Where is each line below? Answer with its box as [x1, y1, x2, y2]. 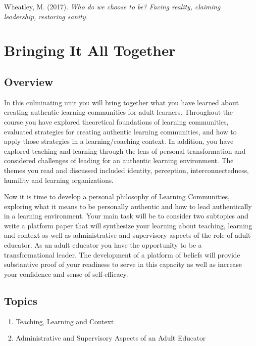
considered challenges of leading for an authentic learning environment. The [4, 155, 234, 166]
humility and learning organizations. [4, 174, 114, 185]
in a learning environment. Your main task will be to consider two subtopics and [4, 211, 249, 221]
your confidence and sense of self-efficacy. [4, 268, 128, 279]
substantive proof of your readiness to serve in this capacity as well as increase [4, 259, 242, 269]
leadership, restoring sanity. [4, 11, 88, 21]
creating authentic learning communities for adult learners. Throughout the [4, 107, 233, 117]
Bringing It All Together [4, 40, 176, 60]
